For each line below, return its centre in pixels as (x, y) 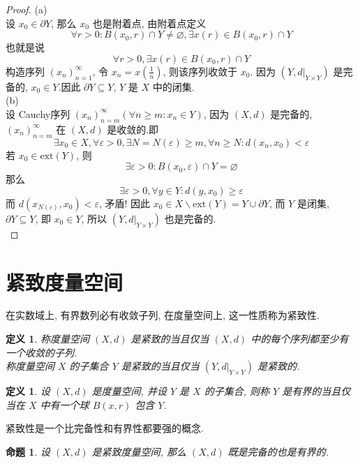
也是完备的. (190, 218)
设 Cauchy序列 (38, 113)
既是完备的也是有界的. (278, 452)
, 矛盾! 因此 (125, 203)
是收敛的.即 (133, 129)
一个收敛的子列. (42, 352)
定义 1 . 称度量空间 (47, 339)
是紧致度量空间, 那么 (139, 452)
